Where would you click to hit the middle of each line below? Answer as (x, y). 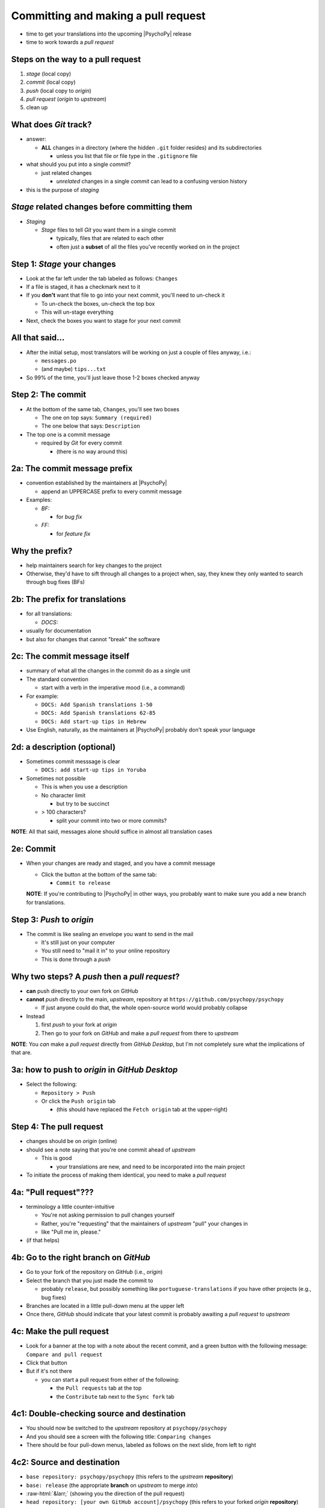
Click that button (47, 1363)
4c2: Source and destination (66, 1462)
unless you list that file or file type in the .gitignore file (127, 156)
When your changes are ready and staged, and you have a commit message (121, 863)
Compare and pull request (64, 1354)
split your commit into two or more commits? (112, 820)
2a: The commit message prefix (72, 468)
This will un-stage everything (77, 312)
